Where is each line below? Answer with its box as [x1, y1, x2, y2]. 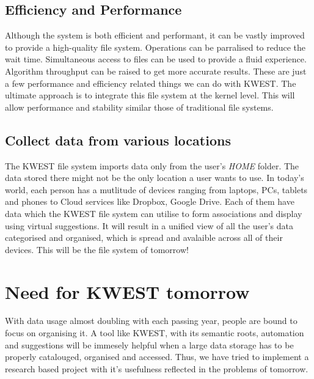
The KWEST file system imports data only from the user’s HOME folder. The [5, 159, 299, 172]
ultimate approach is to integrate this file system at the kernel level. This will [5, 89, 295, 101]
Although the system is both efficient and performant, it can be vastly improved [5, 29, 305, 42]
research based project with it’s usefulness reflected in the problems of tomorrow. [5, 362, 309, 375]
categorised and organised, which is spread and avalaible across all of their [5, 231, 283, 244]
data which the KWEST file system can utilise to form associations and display [5, 207, 302, 219]
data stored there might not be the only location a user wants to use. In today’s [5, 171, 304, 184]
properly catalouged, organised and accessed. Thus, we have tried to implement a [5, 350, 309, 363]
